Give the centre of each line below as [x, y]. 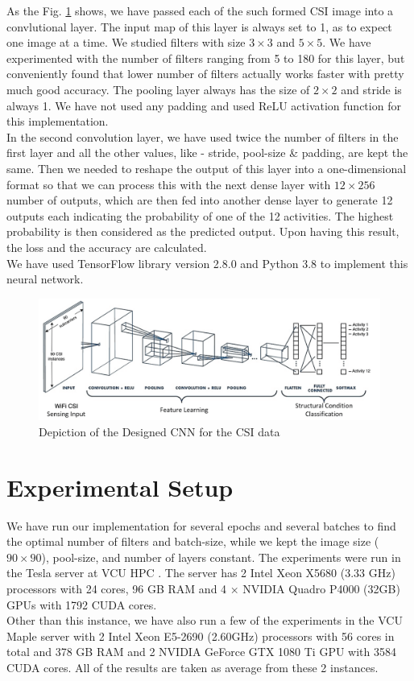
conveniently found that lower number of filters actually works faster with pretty [205, 74]
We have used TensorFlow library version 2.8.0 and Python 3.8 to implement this [207, 263]
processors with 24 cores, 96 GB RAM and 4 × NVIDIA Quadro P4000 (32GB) [203, 588]
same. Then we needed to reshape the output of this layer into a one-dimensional [207, 168]
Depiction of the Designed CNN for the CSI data [159, 431]
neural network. [45, 279]
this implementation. [58, 121]
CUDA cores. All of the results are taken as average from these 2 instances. [193, 667]
